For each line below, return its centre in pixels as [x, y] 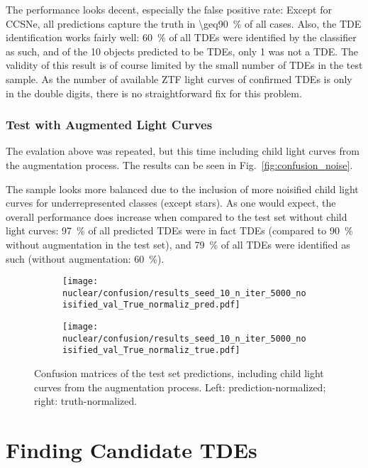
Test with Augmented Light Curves [109, 125]
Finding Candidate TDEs [132, 450]
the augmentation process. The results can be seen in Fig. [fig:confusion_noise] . [179, 164]
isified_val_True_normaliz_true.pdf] [151, 350]
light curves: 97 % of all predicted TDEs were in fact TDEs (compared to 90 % [179, 230]
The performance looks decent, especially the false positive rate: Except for [169, 9]
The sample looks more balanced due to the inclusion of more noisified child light [182, 189]
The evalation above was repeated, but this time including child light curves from [183, 151]
